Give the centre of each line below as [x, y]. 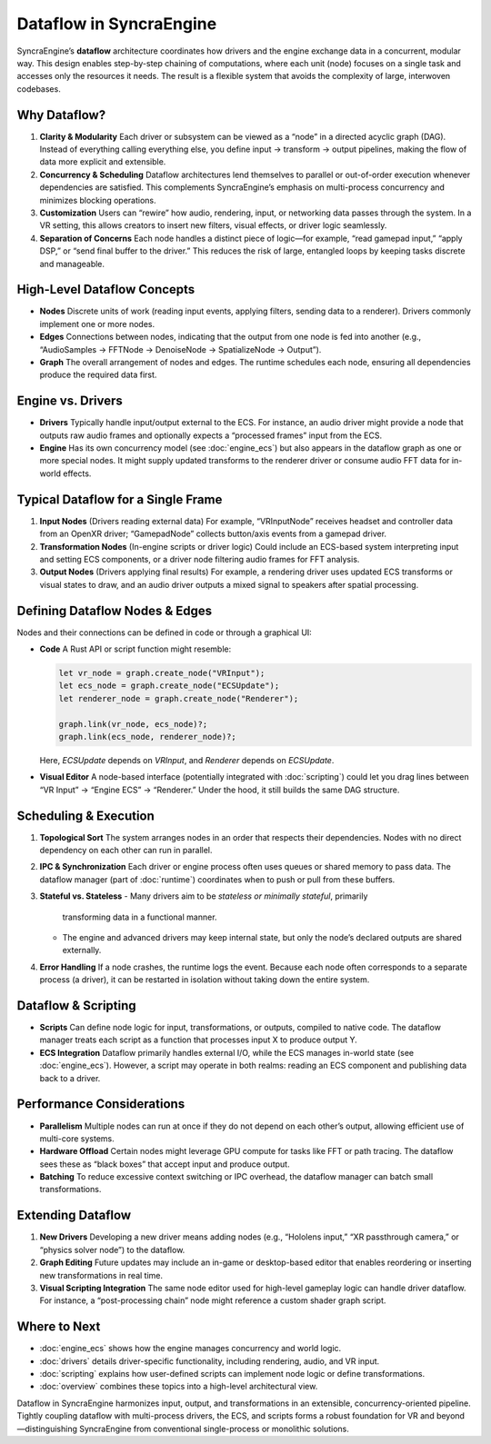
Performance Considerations [101, 1104]
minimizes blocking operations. [98, 200]
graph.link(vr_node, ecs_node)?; [133, 724]
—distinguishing [47, 1429]
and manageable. [72, 264]
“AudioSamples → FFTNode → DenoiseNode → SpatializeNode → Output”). [180, 349]
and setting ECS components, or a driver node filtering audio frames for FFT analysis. [200, 559]
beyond [451, 1416]
